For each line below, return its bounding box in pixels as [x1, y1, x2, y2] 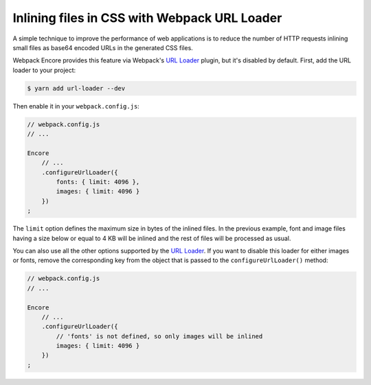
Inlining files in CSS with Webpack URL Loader [12, 10, 282, 25]
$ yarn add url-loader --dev [27, 84, 126, 92]
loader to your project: [12, 66, 76, 74]
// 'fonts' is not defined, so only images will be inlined [56, 332, 263, 340]
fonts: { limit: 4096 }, [56, 178, 140, 186]
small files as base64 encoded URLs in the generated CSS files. [12, 43, 194, 51]
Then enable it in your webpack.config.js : [12, 102, 140, 110]
